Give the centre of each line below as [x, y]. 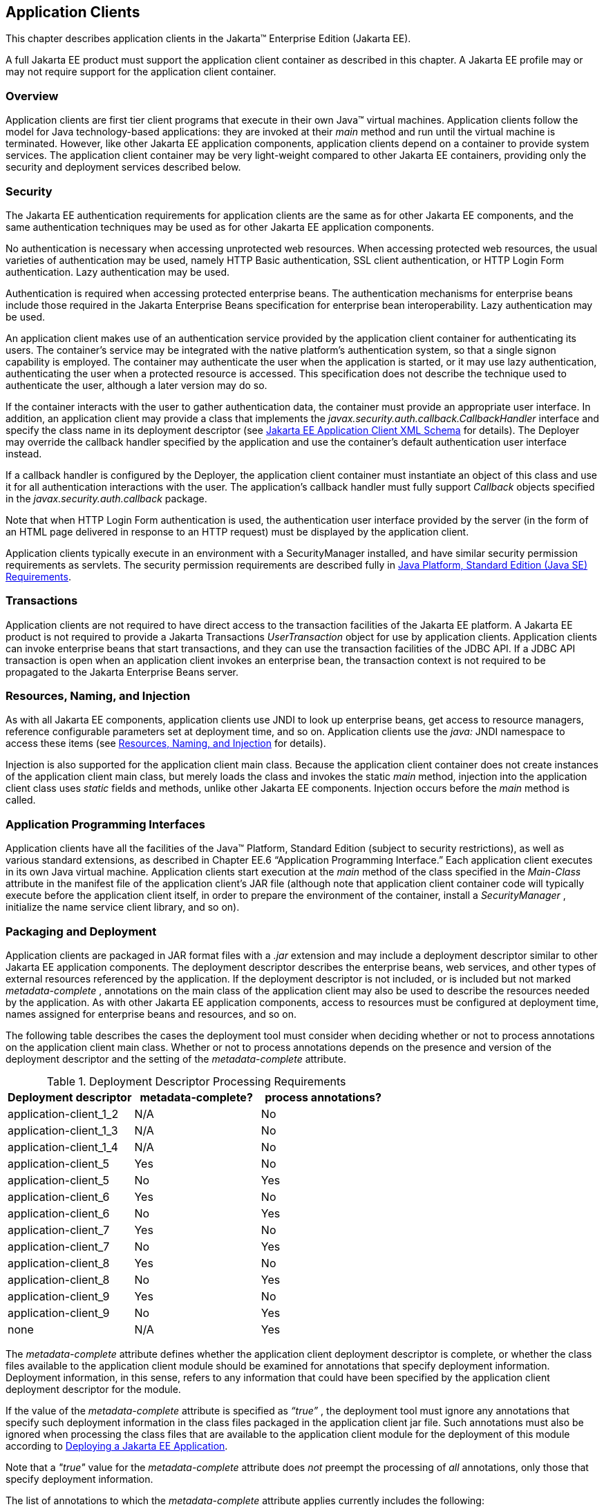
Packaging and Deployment [81, 931]
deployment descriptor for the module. [93, 1389]
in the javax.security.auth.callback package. [106, 498]
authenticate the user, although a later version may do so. [136, 385]
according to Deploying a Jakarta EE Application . [117, 1446]
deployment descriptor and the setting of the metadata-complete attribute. [176, 1059]
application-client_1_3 [63, 1130]
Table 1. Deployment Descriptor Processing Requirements [196, 1081]
